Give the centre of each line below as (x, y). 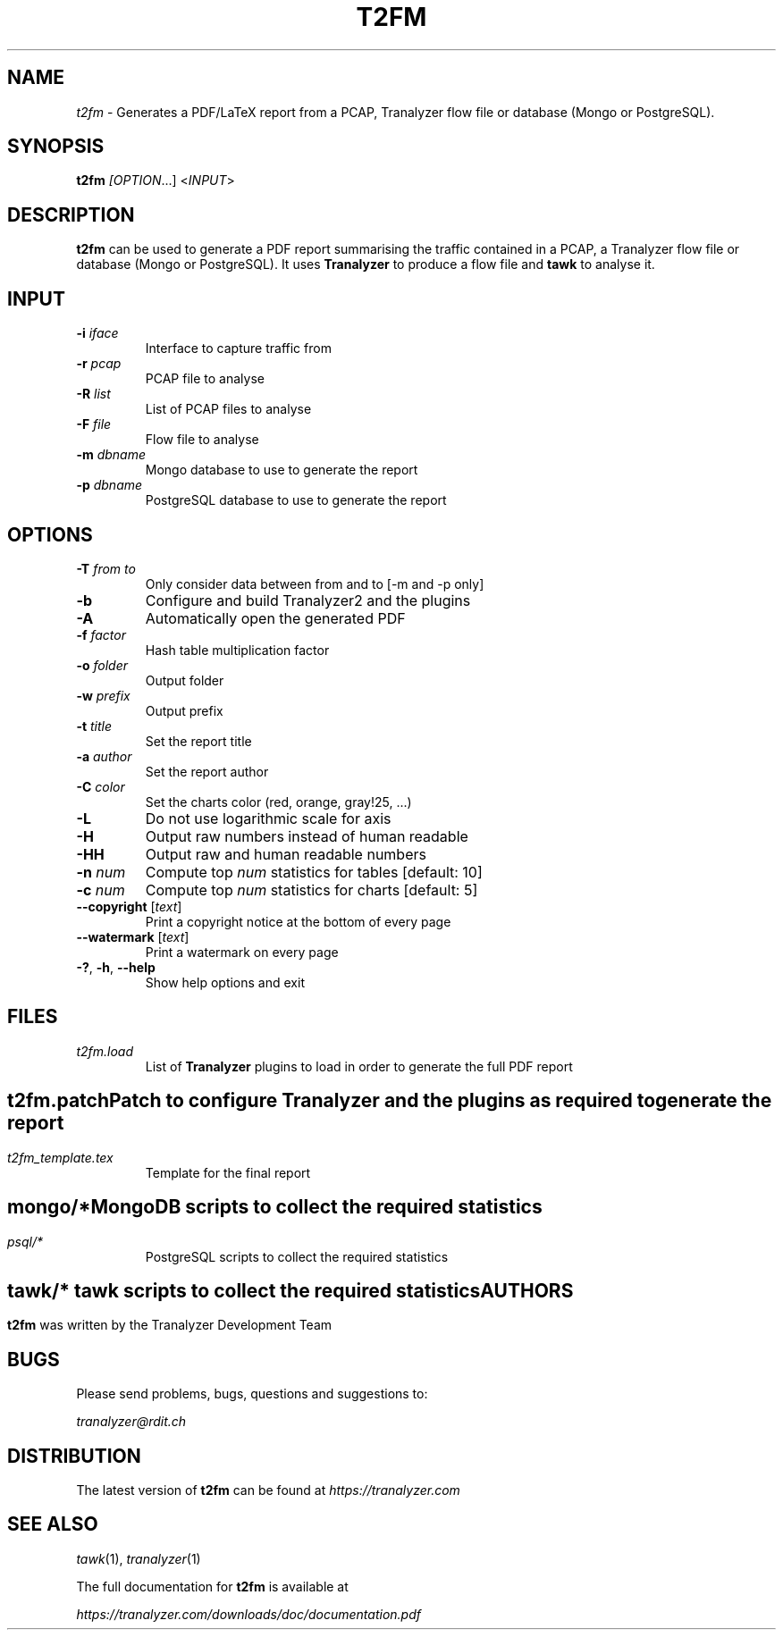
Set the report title (198, 741)
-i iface (97, 333)
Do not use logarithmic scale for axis (268, 818)
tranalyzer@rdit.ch (131, 1422)
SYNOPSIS (56, 147)
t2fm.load (105, 1051)
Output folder (185, 680)
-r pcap (99, 364)
